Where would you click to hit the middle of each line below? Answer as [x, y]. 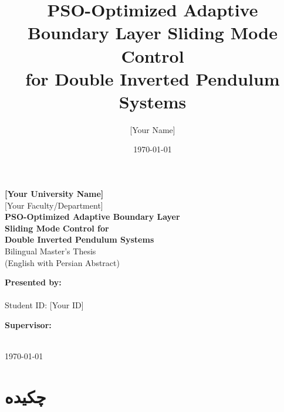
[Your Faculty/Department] [54, 205]
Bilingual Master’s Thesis [50, 251]
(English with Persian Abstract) [62, 262]
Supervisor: [28, 325]
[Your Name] [153, 129]
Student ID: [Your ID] [44, 305]
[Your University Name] [54, 194]
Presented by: [33, 282]
